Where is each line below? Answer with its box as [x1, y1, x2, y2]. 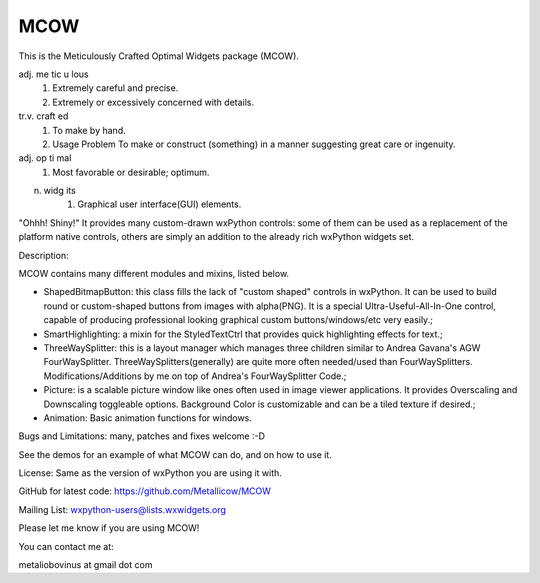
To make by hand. [52, 124, 126, 136]
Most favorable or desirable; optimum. [52, 166, 210, 178]
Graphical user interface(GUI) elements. [77, 198, 242, 210]
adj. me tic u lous [18, 68, 89, 80]
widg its [43, 185, 77, 197]
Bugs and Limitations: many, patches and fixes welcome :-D [18, 430, 265, 442]
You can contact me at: [18, 540, 114, 552]
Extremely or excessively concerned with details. [52, 96, 255, 108]
